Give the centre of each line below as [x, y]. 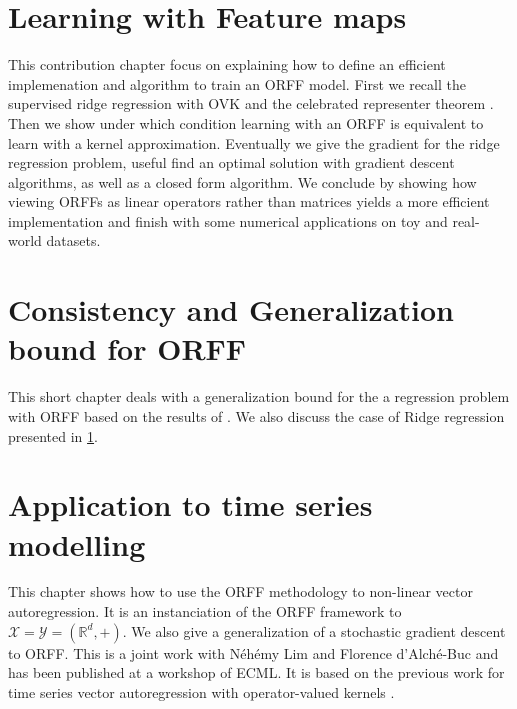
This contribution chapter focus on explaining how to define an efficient [227, 64]
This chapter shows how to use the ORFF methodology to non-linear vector [240, 591]
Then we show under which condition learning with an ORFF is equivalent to [246, 122]
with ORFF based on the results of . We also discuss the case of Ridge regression [256, 415]
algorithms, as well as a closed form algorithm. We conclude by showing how [242, 181]
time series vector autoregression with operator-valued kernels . [201, 691]
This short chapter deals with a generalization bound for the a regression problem [259, 396]
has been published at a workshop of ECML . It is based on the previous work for [256, 672]
